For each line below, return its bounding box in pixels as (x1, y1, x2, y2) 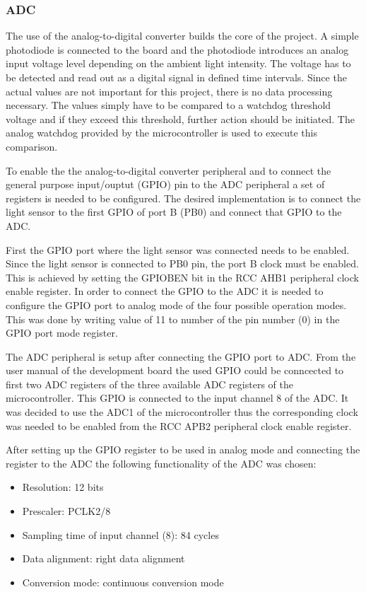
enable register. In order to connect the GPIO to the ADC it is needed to (6, 284, 324, 298)
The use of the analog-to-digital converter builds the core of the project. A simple (6, 28, 359, 43)
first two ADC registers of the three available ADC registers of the (6, 376, 293, 391)
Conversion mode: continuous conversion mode (22, 574, 224, 589)
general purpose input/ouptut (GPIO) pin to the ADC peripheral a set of (6, 177, 325, 192)
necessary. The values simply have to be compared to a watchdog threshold (6, 98, 331, 112)
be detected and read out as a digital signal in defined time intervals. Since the (6, 70, 347, 84)
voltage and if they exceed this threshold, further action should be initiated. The (6, 111, 355, 126)
